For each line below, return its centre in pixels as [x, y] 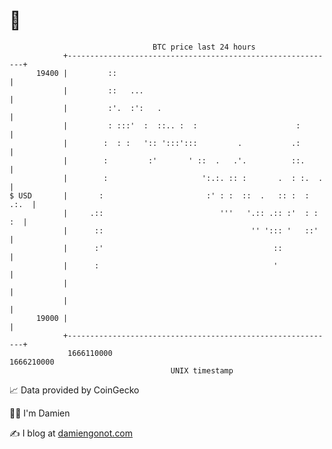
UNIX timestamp [202, 370]
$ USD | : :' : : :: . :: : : [159, 195]
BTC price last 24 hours [204, 47]
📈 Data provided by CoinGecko [74, 390]
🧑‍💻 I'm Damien [40, 413]
